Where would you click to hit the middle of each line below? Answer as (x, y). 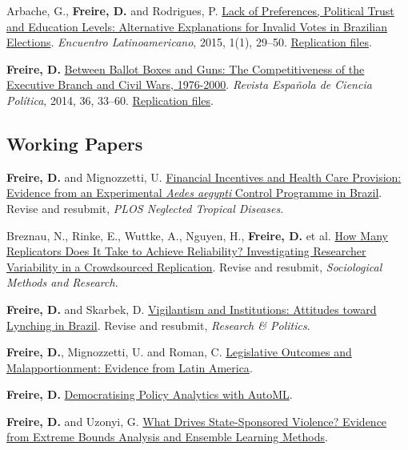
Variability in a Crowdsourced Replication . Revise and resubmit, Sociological (194, 266)
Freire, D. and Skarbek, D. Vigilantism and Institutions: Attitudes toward (192, 309)
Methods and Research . (62, 282)
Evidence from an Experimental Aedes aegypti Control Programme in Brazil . (194, 193)
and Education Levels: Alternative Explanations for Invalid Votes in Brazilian (197, 26)
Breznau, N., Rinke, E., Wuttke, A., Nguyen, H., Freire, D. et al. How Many (197, 235)
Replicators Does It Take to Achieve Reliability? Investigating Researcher (186, 251)
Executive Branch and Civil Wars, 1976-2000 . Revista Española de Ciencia (189, 84)
